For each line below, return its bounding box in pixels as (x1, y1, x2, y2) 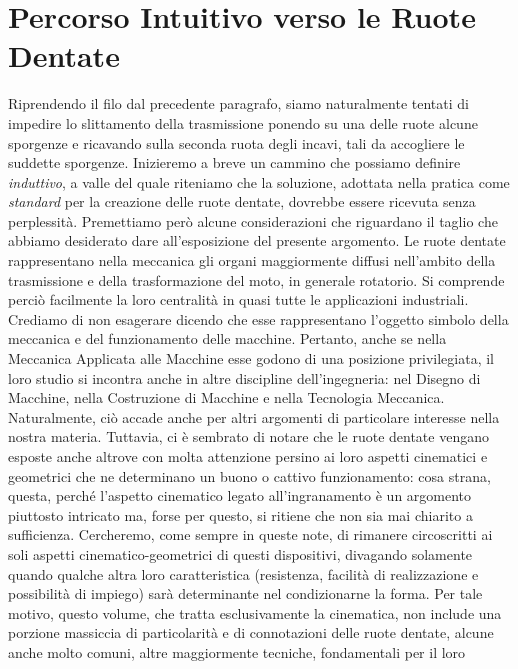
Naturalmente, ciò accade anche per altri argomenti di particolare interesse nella (8, 406, 500, 427)
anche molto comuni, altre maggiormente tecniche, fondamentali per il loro (8, 641, 466, 662)
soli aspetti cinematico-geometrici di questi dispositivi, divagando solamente (8, 543, 473, 564)
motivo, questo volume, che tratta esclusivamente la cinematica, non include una (8, 602, 502, 623)
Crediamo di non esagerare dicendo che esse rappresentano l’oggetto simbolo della (8, 308, 509, 329)
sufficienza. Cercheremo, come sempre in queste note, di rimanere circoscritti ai (8, 524, 493, 545)
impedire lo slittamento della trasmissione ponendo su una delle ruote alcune (8, 112, 478, 133)
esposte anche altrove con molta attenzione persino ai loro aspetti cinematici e (8, 446, 488, 466)
